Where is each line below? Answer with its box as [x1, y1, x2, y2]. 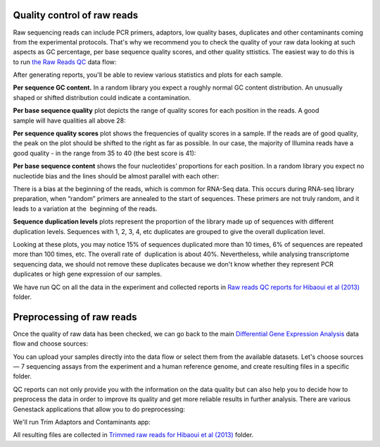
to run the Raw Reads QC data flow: [13, 57, 117, 66]
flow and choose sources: [13, 339, 88, 348]
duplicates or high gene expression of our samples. [13, 270, 162, 278]
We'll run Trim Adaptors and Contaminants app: [13, 417, 151, 426]
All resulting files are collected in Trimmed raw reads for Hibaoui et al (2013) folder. [13, 431, 254, 439]
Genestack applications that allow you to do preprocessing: [13, 405, 186, 413]
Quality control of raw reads [13, 9, 139, 21]
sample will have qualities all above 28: [13, 116, 126, 125]
